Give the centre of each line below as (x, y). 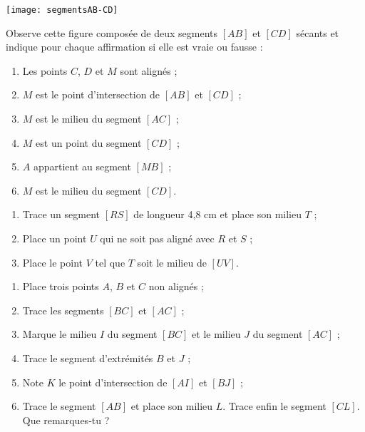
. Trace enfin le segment (274, 406)
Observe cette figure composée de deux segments (112, 32)
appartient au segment (82, 166)
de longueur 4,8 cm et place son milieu (217, 214)
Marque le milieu (60, 334)
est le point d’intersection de (98, 94)
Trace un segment (61, 214)
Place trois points (61, 286)
